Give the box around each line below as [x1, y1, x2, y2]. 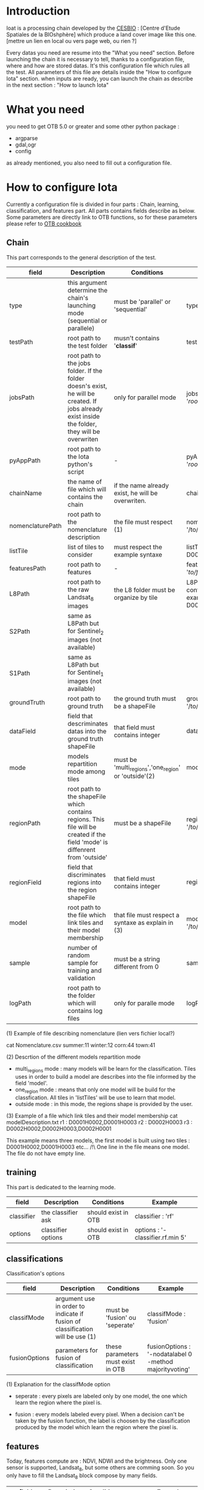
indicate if [55, 1310, 84, 1318]
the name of [67, 477, 102, 486]
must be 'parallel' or [114, 297, 171, 306]
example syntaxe [114, 550, 163, 558]
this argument [67, 278, 107, 287]
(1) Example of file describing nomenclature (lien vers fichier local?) [6, 1030, 175, 1037]
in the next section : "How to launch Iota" [6, 81, 109, 89]
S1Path [9, 668, 30, 677]
